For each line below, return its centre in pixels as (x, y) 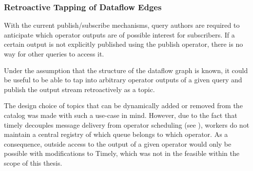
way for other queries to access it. (54, 54)
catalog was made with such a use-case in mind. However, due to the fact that (121, 115)
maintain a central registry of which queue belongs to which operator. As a (116, 134)
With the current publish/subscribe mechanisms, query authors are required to (122, 25)
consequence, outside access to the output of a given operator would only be (118, 143)
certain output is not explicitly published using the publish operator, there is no (124, 44)
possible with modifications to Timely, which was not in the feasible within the (122, 153)
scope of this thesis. (33, 162)
